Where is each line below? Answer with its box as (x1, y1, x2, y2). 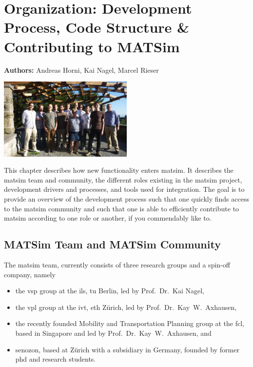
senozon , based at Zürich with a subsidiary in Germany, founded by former (15, 344, 239, 354)
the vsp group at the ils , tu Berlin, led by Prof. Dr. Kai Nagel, (15, 285, 204, 296)
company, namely (4, 269, 56, 279)
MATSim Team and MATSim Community (4, 237, 221, 252)
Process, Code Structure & (4, 17, 190, 37)
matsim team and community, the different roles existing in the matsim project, (4, 174, 242, 184)
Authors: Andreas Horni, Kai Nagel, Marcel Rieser (4, 64, 159, 75)
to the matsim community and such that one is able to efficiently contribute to (4, 203, 239, 213)
